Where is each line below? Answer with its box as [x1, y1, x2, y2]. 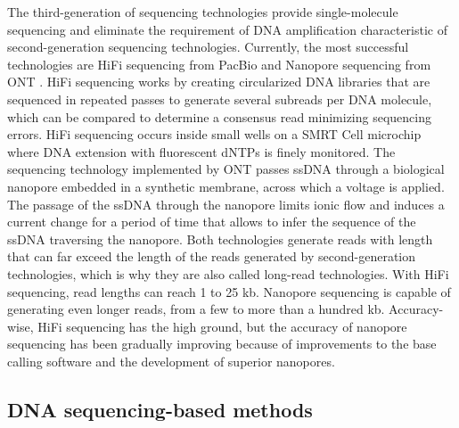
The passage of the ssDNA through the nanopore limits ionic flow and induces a [7, 194, 445, 213]
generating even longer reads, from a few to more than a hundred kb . [7, 300, 385, 318]
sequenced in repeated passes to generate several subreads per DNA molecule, [7, 89, 432, 108]
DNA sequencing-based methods [7, 395, 313, 423]
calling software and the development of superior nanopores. [7, 351, 335, 370]
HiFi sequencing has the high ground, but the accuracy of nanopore [37, 317, 407, 335]
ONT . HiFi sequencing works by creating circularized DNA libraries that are [7, 72, 430, 91]
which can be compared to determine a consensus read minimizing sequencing [7, 107, 431, 126]
